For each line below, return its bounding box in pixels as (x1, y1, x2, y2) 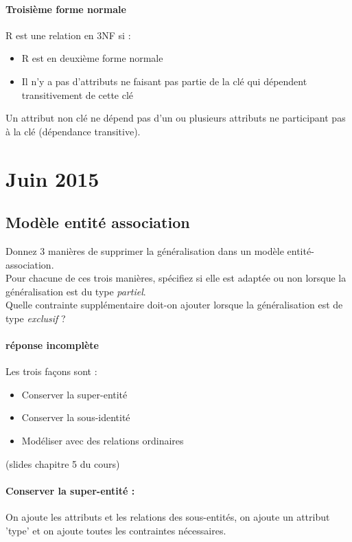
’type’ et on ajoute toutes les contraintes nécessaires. (5, 523, 226, 537)
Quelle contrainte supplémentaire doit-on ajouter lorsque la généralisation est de (5, 297, 343, 312)
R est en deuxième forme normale (21, 51, 163, 65)
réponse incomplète (5, 338, 99, 352)
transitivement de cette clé (21, 87, 134, 102)
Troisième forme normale (5, 1, 126, 16)
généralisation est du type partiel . (5, 284, 146, 298)
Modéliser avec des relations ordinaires (21, 433, 184, 448)
